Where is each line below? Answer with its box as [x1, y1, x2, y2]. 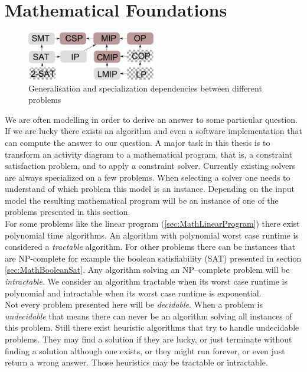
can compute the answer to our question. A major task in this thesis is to [5, 136, 270, 148]
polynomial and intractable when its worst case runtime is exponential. [5, 286, 262, 299]
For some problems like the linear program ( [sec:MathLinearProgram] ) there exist [5, 217, 300, 230]
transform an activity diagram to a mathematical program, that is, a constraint [5, 148, 292, 160]
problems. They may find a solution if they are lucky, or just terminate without [5, 333, 292, 345]
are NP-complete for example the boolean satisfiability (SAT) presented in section [5, 252, 302, 264]
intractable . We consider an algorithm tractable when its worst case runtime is [5, 275, 288, 288]
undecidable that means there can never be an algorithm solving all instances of [5, 309, 292, 322]
